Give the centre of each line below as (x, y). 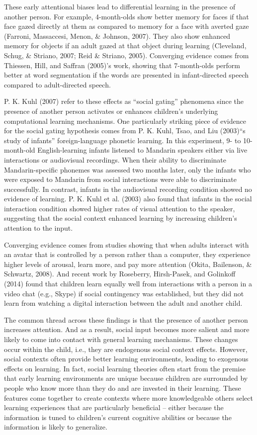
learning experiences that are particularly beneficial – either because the (114, 407)
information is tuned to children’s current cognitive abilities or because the (118, 417)
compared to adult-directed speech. (57, 84)
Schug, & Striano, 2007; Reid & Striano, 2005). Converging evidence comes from (127, 55)
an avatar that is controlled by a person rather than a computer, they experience (127, 254)
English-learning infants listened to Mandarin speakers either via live (142, 150)
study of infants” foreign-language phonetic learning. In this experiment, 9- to (123, 140)
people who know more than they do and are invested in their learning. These (123, 388)
